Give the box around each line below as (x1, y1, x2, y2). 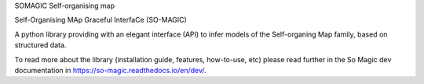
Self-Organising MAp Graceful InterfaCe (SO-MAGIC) (14, 16, 188, 25)
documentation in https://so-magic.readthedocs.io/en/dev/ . (14, 65, 207, 75)
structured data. (14, 40, 67, 50)
